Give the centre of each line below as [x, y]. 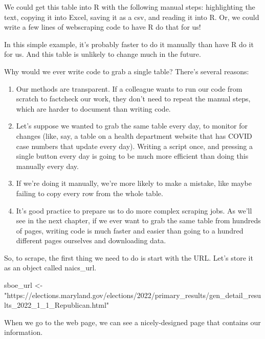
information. [24, 332]
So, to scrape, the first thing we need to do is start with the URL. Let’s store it [129, 257]
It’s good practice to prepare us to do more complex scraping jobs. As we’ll [134, 210]
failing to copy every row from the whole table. [90, 193]
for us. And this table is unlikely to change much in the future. [103, 54]
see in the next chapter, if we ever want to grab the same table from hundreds [138, 220]
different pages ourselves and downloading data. [91, 240]
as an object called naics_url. [50, 268]
